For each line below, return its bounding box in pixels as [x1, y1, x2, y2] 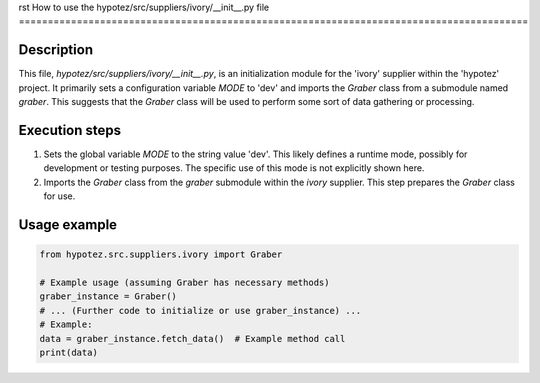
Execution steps [18, 121, 122, 139]
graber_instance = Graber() [39, 291, 177, 302]
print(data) [39, 346, 99, 358]
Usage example [18, 216, 118, 233]
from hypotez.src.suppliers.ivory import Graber [39, 249, 283, 260]
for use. [43, 190, 76, 202]
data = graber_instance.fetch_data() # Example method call [39, 333, 346, 344]
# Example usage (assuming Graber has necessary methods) [39, 276, 330, 288]
